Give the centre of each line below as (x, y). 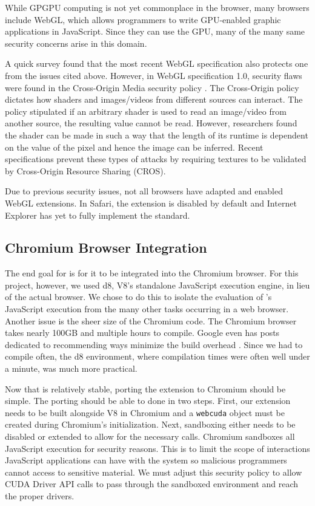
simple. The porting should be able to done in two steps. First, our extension (148, 401)
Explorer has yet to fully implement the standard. (98, 215)
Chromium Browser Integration (106, 248)
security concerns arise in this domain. (76, 43)
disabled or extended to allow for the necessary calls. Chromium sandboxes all (150, 436)
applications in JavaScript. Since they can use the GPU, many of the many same (155, 31)
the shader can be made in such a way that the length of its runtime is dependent (157, 135)
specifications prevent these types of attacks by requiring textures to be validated (156, 159)
